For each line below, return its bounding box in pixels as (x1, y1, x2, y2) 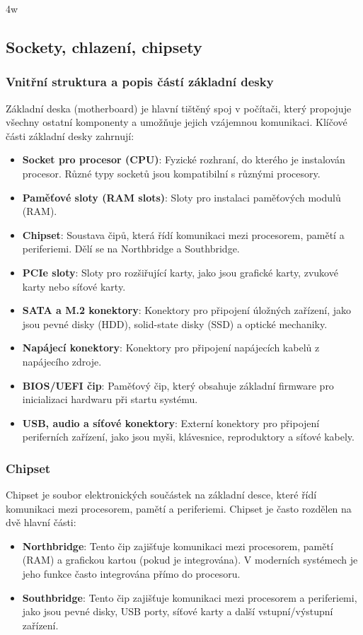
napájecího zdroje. (22, 354, 102, 368)
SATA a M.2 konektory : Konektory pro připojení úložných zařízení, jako (22, 303, 352, 317)
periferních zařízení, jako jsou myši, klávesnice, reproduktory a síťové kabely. (22, 429, 355, 444)
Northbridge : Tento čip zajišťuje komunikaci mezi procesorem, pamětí (22, 538, 333, 553)
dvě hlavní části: (6, 515, 76, 530)
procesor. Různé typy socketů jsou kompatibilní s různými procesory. (22, 165, 321, 180)
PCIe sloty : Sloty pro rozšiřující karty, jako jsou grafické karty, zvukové (22, 264, 338, 279)
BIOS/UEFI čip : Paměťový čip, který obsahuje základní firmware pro (22, 378, 334, 392)
